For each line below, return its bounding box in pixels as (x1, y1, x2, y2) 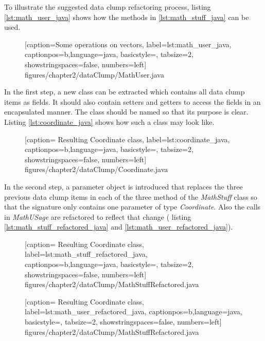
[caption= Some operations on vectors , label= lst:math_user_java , (25, 39, 232, 49)
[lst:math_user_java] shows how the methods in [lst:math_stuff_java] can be (4, 11, 249, 22)
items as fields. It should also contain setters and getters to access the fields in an (4, 96, 261, 107)
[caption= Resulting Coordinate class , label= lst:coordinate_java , (25, 134, 230, 144)
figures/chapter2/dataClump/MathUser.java (25, 69, 164, 80)
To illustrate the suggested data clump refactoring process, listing (4, 2, 211, 12)
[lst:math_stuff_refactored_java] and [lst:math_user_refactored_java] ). (4, 221, 233, 232)
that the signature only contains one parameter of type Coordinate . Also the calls (4, 201, 261, 212)
